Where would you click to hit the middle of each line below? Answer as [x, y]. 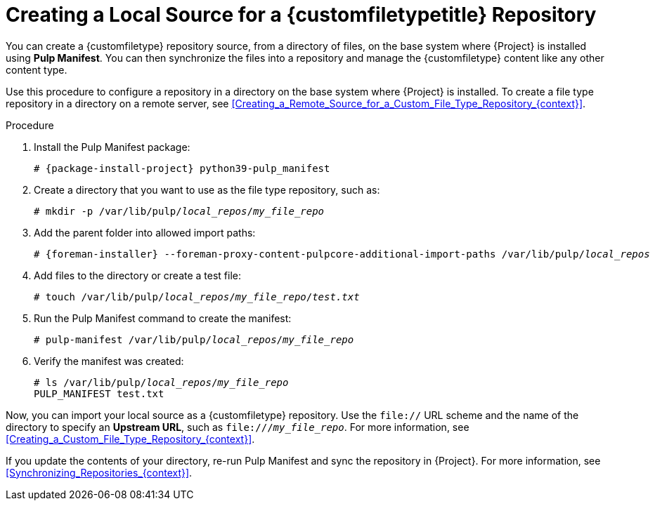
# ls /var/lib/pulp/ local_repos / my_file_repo [161, 382]
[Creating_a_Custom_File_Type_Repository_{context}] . [130, 439]
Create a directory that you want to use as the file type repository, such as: [207, 189]
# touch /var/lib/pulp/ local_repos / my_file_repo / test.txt [197, 297]
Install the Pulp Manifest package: [112, 147]
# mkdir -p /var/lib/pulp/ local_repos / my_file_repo [179, 211]
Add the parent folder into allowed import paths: [145, 232]
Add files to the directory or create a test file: [138, 275]
